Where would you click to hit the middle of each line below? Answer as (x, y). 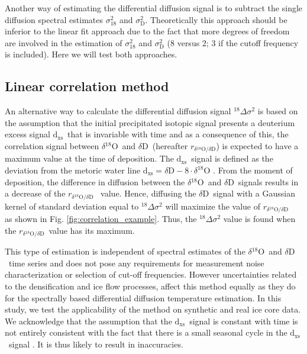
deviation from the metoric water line (73, 170)
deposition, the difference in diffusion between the (95, 181)
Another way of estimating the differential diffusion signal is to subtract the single (154, 8)
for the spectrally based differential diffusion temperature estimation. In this (143, 297)
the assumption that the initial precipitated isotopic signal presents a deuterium (150, 122)
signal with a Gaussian (254, 193)
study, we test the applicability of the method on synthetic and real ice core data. (153, 309)
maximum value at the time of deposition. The (89, 158)
